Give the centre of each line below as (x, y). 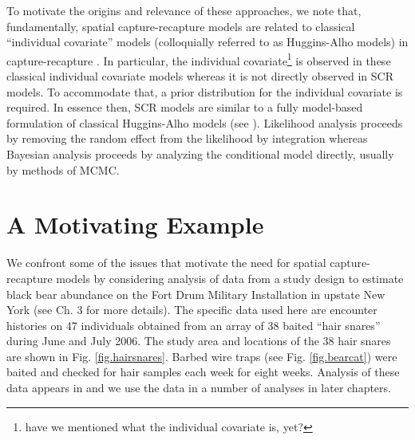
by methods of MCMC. (63, 169)
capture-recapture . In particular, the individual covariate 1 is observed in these (199, 59)
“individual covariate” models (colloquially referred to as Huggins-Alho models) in (207, 42)
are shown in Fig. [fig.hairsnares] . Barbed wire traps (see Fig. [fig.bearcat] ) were (202, 356)
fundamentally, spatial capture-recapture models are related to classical (181, 26)
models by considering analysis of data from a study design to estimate (230, 278)
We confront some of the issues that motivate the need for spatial (166, 263)
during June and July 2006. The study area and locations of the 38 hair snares (199, 341)
